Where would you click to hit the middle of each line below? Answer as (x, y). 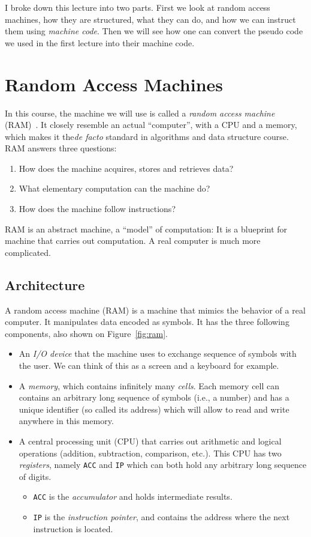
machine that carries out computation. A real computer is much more (133, 241)
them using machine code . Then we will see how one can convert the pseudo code (154, 31)
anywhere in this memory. (66, 421)
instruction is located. (73, 528)
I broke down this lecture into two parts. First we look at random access (138, 7)
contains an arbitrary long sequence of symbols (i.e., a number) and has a (154, 397)
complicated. (28, 252)
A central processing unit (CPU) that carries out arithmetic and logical (150, 441)
